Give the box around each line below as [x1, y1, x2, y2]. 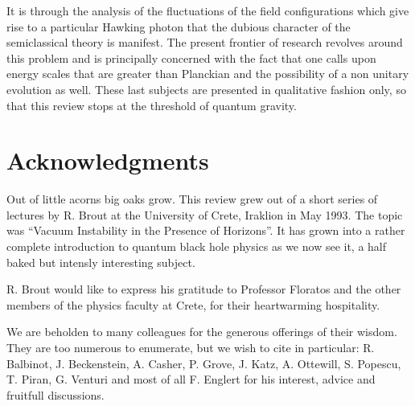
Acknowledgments [6, 144, 209, 177]
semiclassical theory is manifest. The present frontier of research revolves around [6, 34, 403, 51]
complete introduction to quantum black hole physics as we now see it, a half [6, 238, 387, 255]
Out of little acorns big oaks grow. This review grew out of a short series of [6, 191, 378, 207]
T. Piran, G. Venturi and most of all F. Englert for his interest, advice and [6, 371, 376, 388]
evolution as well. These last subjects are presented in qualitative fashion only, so [6, 80, 406, 97]
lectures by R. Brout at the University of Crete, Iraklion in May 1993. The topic [6, 206, 403, 223]
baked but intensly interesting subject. [6, 253, 195, 270]
